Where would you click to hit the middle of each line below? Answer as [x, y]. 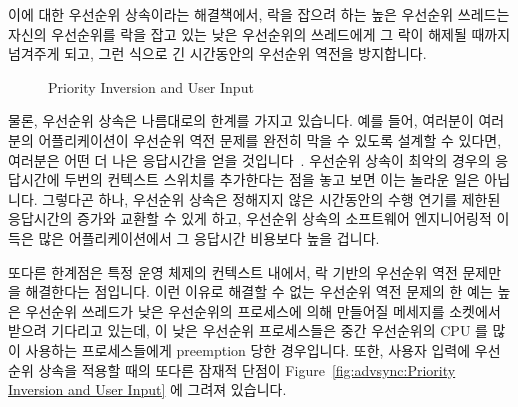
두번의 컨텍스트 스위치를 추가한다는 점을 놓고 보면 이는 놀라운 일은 [272, 179]
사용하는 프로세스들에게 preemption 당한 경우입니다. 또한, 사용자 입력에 [248, 349]
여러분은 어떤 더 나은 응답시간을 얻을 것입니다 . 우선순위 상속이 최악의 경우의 [249, 159]
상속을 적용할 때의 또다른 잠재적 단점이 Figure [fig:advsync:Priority [247, 369]
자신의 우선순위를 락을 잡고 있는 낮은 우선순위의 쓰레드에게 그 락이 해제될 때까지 [259, 33]
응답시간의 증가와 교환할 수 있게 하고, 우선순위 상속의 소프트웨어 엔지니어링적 [250, 218]
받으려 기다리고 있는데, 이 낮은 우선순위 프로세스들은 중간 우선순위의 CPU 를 [248, 330]
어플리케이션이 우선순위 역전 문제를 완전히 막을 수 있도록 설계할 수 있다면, [270, 139]
